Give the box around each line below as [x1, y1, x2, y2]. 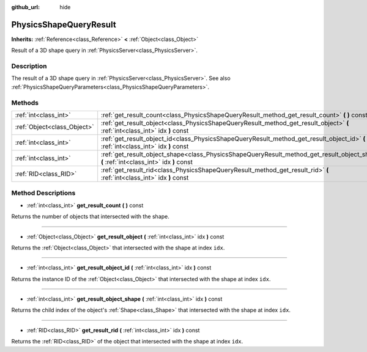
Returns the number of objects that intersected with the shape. [11, 213, 169, 220]
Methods [11, 98, 39, 107]
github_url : [11, 4, 40, 10]
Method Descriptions [11, 189, 76, 197]
